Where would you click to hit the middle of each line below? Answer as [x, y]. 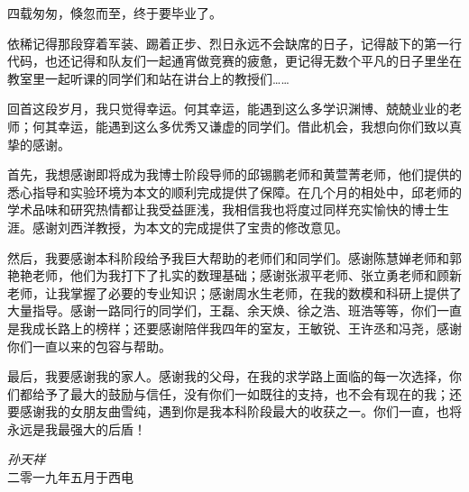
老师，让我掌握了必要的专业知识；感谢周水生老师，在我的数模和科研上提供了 [234, 292]
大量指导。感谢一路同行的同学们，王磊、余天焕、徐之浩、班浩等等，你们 [222, 310]
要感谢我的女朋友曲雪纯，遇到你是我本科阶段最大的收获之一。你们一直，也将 [234, 411]
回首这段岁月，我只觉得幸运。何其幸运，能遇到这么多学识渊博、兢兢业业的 [228, 109]
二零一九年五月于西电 [70, 477]
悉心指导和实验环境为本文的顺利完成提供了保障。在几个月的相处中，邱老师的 [234, 191]
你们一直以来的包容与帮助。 [89, 346]
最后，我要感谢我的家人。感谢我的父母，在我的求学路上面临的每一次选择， [228, 376]
